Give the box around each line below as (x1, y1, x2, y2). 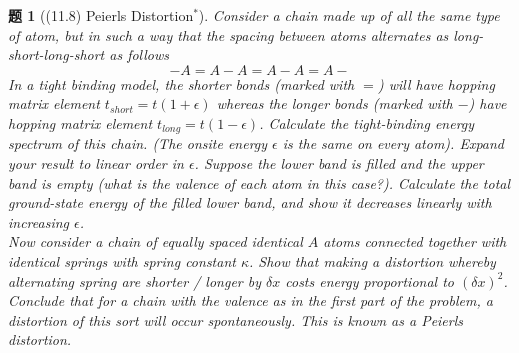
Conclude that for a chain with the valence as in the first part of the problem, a (8, 290, 493, 311)
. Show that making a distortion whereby (249, 250, 496, 271)
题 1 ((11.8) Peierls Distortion (8, 5, 194, 25)
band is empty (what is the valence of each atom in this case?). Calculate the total (8, 172, 511, 193)
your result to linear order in (8, 153, 184, 174)
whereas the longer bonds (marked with (216, 93, 453, 114)
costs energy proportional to (285, 270, 454, 291)
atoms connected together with (323, 231, 507, 252)
